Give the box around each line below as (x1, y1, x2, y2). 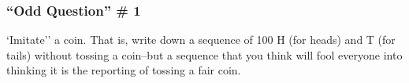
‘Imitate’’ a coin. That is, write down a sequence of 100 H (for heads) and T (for (6, 31, 396, 48)
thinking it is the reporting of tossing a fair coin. (6, 62, 241, 78)
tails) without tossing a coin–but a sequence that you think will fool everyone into (6, 46, 403, 63)
